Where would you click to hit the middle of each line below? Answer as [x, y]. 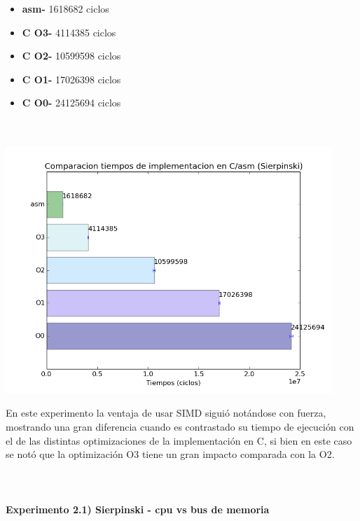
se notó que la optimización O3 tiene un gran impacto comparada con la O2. [170, 454]
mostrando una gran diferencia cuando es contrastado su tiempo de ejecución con [180, 427]
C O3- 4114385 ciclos [69, 32]
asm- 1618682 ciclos [65, 8]
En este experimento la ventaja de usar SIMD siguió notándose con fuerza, [166, 413]
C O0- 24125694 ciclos [71, 103]
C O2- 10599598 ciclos [71, 56]
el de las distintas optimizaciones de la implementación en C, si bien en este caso [179, 440]
